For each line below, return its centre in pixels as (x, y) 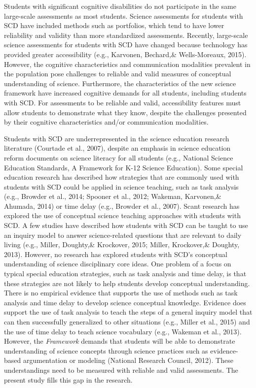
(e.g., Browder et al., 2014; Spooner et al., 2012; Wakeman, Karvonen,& (113, 196)
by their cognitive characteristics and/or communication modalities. (106, 122)
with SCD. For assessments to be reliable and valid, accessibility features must (123, 102)
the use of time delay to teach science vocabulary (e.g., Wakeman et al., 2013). (123, 331)
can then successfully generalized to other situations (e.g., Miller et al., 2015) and (127, 322)
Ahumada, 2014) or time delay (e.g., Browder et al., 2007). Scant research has (122, 206)
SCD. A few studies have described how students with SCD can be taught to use (126, 225)
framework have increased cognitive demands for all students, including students (125, 93)
